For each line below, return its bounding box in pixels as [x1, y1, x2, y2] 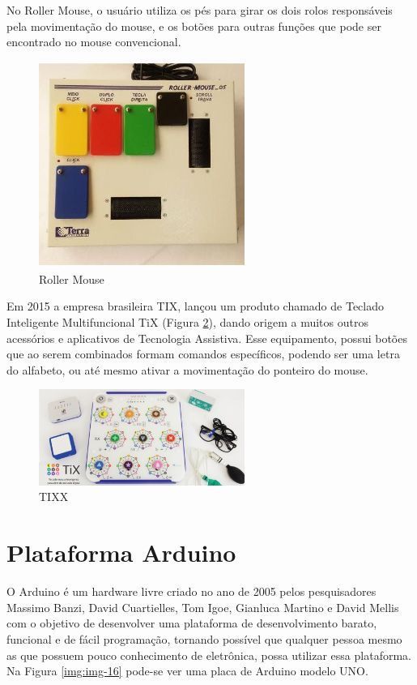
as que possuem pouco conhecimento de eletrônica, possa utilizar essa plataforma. [6, 646, 411, 663]
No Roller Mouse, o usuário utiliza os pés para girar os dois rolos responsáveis [6, 2, 393, 18]
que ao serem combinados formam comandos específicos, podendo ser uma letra [6, 345, 400, 362]
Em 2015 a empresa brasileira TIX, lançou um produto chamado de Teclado [6, 298, 384, 315]
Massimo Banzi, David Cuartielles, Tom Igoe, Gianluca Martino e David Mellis [6, 598, 399, 615]
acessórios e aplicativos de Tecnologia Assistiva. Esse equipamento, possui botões [6, 329, 407, 346]
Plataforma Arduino [6, 536, 236, 569]
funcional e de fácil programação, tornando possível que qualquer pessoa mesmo [6, 630, 402, 647]
